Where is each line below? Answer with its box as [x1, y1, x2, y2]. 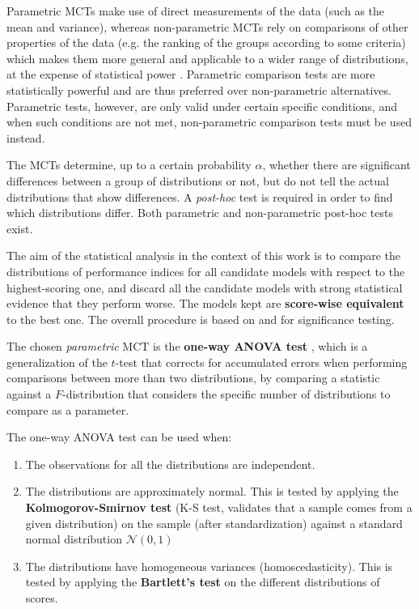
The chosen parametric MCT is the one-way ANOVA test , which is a [6, 338, 368, 355]
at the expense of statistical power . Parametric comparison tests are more [6, 66, 375, 83]
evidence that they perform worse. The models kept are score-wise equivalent [6, 295, 404, 312]
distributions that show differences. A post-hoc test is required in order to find [6, 188, 393, 205]
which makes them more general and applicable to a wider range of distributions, [6, 49, 408, 66]
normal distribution [25, 530, 122, 547]
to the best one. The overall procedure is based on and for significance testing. [6, 310, 395, 327]
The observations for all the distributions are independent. [25, 455, 315, 472]
